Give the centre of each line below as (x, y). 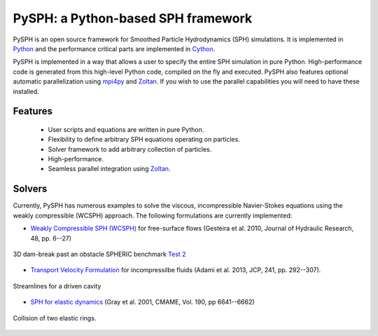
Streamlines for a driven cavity (57, 286)
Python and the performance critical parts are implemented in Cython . (114, 48)
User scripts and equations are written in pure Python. (126, 129)
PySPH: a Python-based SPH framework (132, 18)
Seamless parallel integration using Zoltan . (109, 169)
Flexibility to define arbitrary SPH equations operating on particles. (144, 140)
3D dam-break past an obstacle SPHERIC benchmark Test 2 (99, 254)
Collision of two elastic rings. (55, 318)
